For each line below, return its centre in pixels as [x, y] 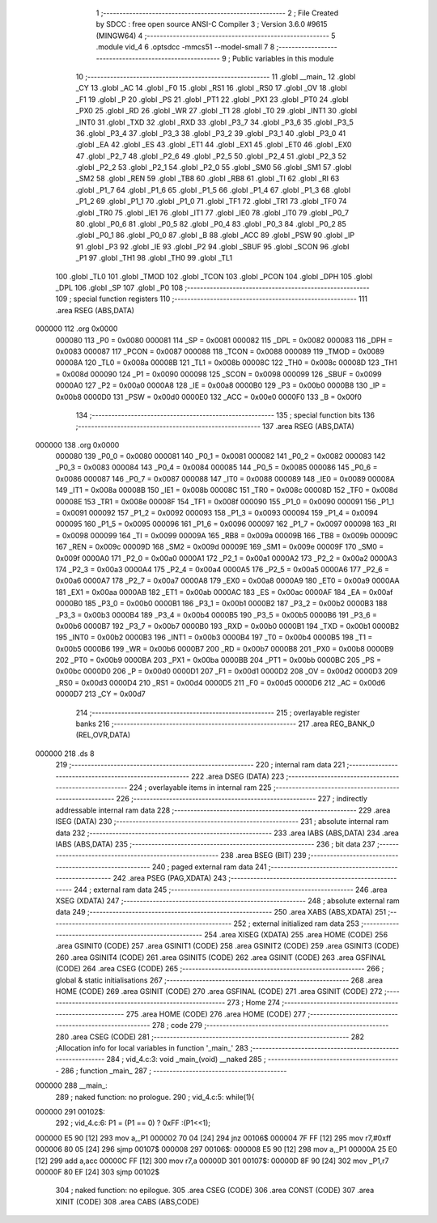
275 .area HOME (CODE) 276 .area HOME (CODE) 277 [216, 1014]
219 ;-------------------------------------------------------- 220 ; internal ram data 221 [200, 765]
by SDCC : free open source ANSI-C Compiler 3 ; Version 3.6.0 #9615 [212, 24]
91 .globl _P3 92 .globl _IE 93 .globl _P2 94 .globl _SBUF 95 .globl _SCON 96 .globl [212, 246]
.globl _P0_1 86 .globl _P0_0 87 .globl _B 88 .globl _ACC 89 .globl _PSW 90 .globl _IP [215, 236]
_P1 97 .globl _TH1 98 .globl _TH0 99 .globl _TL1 [154, 258]
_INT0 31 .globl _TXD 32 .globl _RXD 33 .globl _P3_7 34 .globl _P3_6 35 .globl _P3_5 [214, 122]
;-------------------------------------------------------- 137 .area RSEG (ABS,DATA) [215, 427]
